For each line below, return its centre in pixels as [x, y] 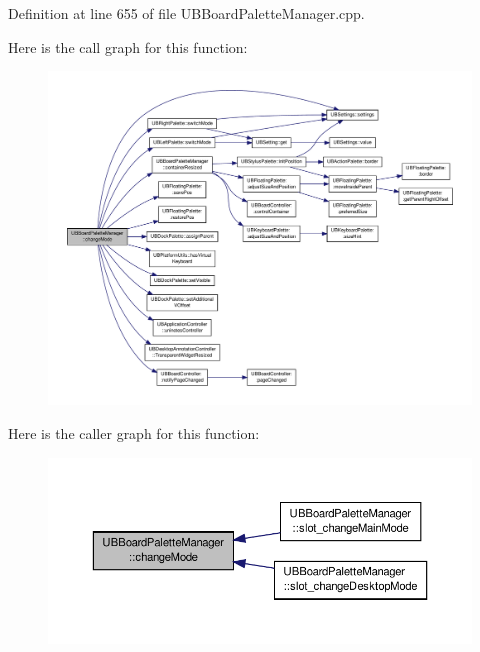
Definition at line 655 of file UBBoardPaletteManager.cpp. [186, 13]
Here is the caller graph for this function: [134, 432]
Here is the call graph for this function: [128, 46]
